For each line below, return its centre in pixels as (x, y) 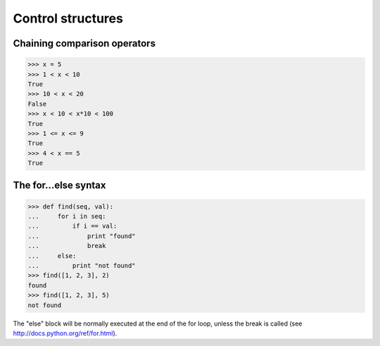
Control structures (68, 18)
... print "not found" (82, 265)
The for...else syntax (59, 186)
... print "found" (82, 236)
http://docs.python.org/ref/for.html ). (65, 333)
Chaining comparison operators (84, 43)
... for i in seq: (67, 216)
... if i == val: (72, 226)
